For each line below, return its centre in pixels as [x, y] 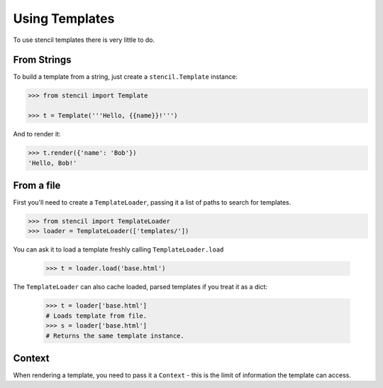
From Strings [42, 60]
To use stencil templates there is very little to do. [84, 40]
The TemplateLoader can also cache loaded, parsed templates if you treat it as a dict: [140, 287]
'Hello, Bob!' [52, 163]
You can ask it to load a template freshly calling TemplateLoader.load [118, 249]
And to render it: [37, 134]
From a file [37, 185]
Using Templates [64, 18]
